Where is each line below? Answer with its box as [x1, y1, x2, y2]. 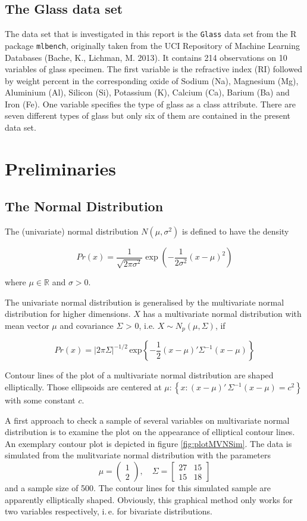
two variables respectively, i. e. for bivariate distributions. [5, 505, 212, 517]
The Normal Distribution [5, 197, 164, 215]
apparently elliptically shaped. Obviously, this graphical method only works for [5, 493, 293, 505]
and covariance [59, 319, 114, 332]
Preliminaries [5, 156, 116, 180]
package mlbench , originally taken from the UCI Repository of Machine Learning [5, 39, 300, 51]
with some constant [5, 394, 76, 406]
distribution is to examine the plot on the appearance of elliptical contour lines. [5, 426, 295, 438]
